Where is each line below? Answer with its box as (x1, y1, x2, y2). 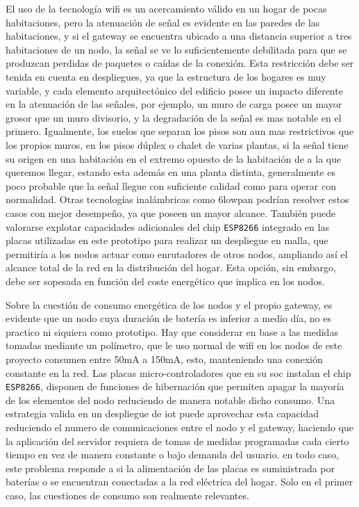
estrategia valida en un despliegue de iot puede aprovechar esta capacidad (6, 406, 319, 421)
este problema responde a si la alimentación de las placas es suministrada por (6, 460, 335, 475)
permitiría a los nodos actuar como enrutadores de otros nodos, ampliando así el (6, 246, 348, 261)
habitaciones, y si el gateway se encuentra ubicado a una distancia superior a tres (6, 29, 352, 43)
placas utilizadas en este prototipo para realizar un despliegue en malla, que (6, 233, 328, 248)
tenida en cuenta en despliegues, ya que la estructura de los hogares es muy (6, 69, 326, 83)
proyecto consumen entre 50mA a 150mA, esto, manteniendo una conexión (6, 351, 323, 366)
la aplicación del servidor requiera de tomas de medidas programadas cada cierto (6, 433, 349, 448)
